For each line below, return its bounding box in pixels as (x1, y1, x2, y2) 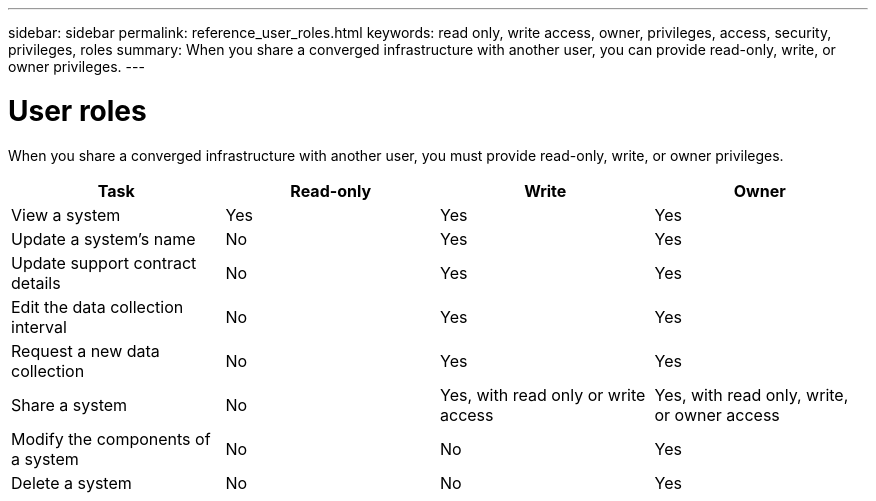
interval (11, 316, 67, 337)
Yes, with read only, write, (654, 384, 849, 405)
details (11, 272, 61, 293)
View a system (11, 204, 121, 225)
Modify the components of (11, 428, 211, 449)
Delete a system (11, 472, 132, 493)
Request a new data (11, 340, 160, 361)
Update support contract (11, 252, 197, 273)
